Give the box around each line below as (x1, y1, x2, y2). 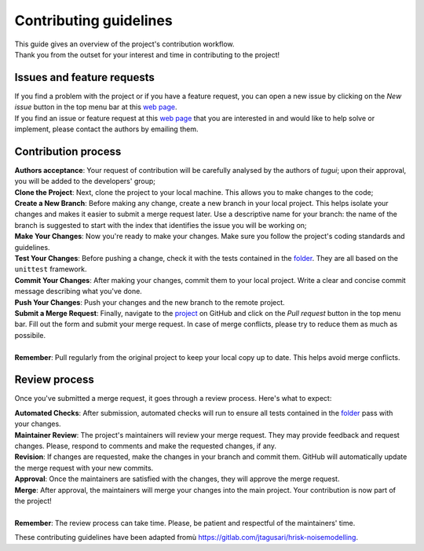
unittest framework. (14, 264, 87, 274)
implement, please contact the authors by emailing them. (14, 124, 199, 134)
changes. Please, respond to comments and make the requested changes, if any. (14, 441, 276, 451)
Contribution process (14, 145, 122, 158)
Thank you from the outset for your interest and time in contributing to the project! (14, 50, 280, 59)
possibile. (14, 330, 46, 340)
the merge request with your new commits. (14, 463, 154, 472)
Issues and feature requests (14, 71, 155, 84)
